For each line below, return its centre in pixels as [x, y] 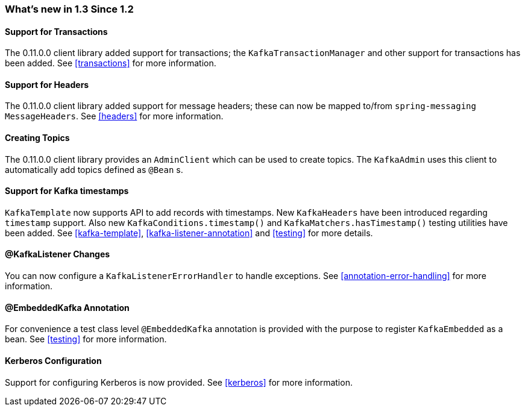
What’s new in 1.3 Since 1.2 [69, 9]
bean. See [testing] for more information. [86, 339]
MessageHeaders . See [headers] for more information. [114, 116]
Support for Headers [47, 84]
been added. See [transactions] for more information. [111, 63]
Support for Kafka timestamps [67, 191]
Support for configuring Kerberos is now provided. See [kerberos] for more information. [179, 382]
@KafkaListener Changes [58, 254]
